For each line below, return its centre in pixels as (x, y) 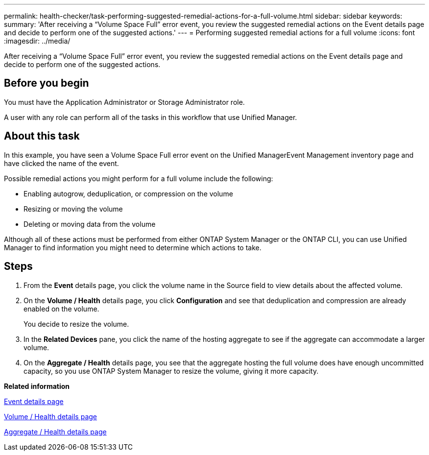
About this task (42, 136)
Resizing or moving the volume (73, 209)
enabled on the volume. (61, 309)
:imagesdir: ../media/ (37, 41)
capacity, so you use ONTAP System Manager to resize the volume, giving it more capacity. (171, 371)
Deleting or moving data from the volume (90, 224)
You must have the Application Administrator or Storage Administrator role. (124, 102)
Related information (37, 386)
